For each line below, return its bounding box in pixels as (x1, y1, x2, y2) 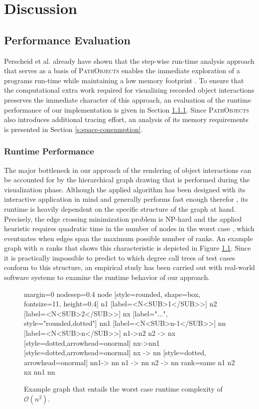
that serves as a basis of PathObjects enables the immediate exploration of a (4, 65, 240, 76)
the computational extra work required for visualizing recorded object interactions (4, 85, 255, 95)
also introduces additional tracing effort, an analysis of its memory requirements (4, 114, 249, 125)
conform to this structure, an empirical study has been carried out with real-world (4, 262, 255, 273)
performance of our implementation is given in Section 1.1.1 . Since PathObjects (4, 104, 249, 115)
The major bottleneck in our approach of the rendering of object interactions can (4, 164, 252, 175)
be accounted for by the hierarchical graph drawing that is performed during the (4, 174, 250, 185)
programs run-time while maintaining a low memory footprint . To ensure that (4, 75, 244, 85)
